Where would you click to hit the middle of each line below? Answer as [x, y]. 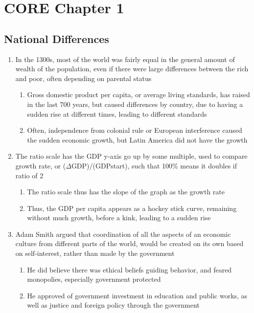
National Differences [57, 38]
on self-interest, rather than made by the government [95, 253]
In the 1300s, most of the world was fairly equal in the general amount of [125, 59]
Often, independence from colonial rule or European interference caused [135, 130]
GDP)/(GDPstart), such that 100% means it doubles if [154, 165]
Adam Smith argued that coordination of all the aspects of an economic [123, 234]
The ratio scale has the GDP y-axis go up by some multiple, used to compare [131, 156]
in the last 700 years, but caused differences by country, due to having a [135, 104]
